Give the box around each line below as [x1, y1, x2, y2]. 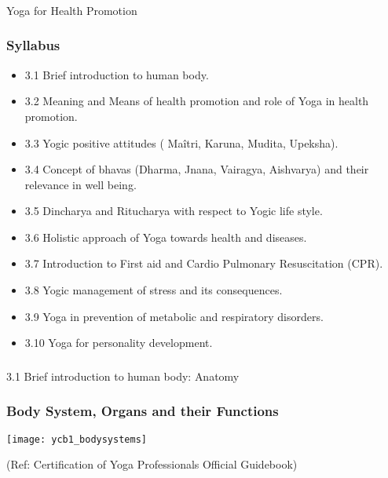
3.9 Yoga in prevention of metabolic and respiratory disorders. [24, 308, 324, 324]
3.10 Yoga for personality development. [24, 334, 213, 351]
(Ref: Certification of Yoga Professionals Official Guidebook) [6, 456, 298, 473]
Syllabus [6, 35, 60, 55]
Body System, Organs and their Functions [6, 401, 279, 421]
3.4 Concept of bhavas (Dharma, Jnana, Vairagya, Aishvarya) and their [24, 161, 369, 177]
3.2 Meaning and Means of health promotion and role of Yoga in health [24, 93, 369, 109]
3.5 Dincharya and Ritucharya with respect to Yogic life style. [24, 203, 323, 219]
